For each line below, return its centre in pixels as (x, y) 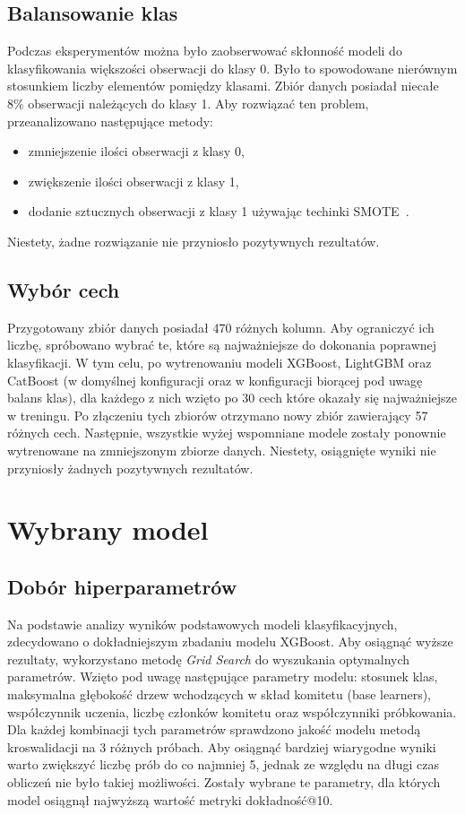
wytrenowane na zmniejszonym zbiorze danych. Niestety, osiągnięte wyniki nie (222, 450)
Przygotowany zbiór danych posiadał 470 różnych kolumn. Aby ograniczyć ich (221, 327)
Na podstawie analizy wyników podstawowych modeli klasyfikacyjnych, (202, 624)
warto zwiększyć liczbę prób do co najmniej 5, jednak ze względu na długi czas (224, 764)
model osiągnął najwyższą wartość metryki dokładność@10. (170, 799)
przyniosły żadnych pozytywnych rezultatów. (130, 468)
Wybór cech (64, 289)
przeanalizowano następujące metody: (110, 121)
